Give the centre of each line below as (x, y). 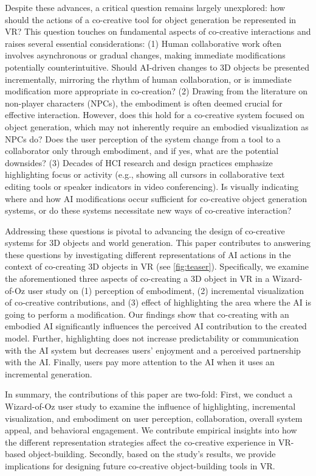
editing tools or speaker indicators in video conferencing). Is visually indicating (152, 186)
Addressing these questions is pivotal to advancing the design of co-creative (145, 230)
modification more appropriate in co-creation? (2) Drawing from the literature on (156, 91)
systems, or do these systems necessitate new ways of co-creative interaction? (148, 210)
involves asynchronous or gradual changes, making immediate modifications (145, 55)
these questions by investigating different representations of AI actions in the (148, 254)
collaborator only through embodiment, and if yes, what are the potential (142, 151)
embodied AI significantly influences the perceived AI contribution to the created (156, 326)
